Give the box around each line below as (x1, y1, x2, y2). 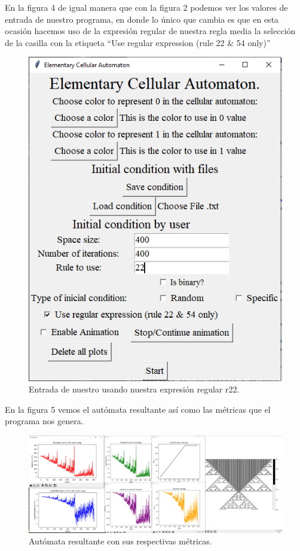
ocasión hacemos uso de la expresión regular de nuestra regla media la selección (5, 25, 296, 37)
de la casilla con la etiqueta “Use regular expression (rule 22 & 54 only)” (5, 36, 271, 48)
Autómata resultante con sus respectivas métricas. (29, 535, 212, 547)
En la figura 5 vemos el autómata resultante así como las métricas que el (5, 403, 271, 415)
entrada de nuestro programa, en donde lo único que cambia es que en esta (5, 13, 279, 25)
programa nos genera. (5, 415, 84, 427)
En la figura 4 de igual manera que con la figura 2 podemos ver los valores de (5, 1, 288, 13)
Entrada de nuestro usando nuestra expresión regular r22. (29, 383, 240, 395)
